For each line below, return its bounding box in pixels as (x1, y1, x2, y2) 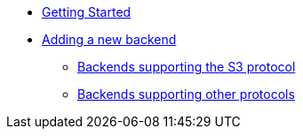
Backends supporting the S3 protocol (77, 59, 296, 74)
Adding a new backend (42, 32, 177, 47)
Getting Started (42, 4, 132, 19)
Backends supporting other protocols (77, 87, 295, 102)
